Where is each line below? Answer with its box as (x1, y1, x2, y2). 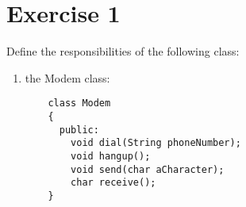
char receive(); (71, 177, 156, 189)
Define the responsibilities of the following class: (6, 43, 240, 59)
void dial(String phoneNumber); (71, 137, 241, 149)
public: (59, 124, 99, 136)
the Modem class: (25, 69, 110, 86)
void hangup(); (71, 150, 151, 162)
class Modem (48, 98, 111, 109)
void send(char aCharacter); (71, 163, 225, 175)
